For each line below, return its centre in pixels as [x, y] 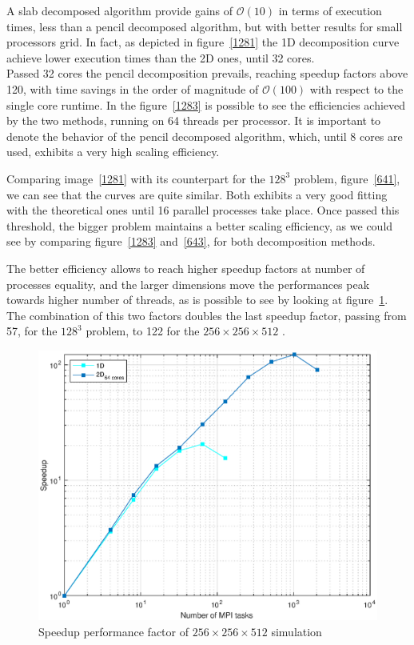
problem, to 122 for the [143, 331]
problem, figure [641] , [347, 178]
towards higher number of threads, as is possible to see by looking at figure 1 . [197, 300]
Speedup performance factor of [113, 631]
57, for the [32, 331]
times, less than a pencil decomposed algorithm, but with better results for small [205, 26]
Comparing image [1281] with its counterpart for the [136, 178]
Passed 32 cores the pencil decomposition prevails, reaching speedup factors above [207, 73]
